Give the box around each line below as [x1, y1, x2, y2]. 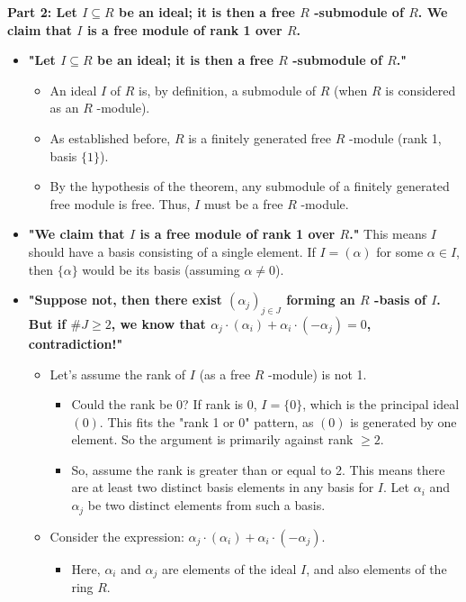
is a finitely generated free [188, 128, 332, 147]
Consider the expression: [49, 526, 184, 545]
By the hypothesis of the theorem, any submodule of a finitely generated [49, 177, 450, 196]
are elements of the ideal [161, 559, 297, 578]
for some [376, 242, 424, 260]
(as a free [199, 364, 251, 383]
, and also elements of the [306, 559, 447, 578]
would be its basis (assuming [82, 260, 240, 278]
